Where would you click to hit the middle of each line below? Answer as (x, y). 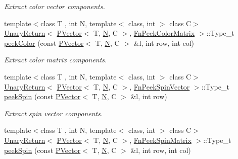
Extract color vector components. (55, 6)
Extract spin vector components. (54, 113)
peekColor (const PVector (44, 43)
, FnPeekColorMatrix (162, 33)
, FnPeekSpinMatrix (160, 140)
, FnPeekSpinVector (160, 86)
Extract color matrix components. (56, 60)
